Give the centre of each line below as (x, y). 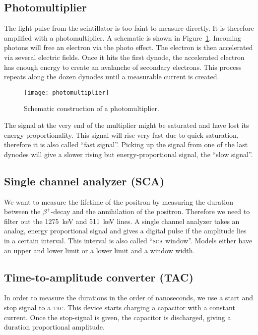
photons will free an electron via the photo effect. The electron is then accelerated (129, 47)
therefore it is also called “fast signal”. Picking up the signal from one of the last (126, 144)
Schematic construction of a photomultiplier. (92, 108)
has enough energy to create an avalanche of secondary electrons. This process (123, 67)
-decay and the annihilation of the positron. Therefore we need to (150, 211)
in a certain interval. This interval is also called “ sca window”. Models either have (128, 240)
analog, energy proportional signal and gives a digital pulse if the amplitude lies (125, 231)
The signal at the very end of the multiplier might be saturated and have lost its (127, 125)
